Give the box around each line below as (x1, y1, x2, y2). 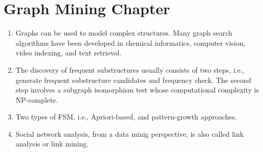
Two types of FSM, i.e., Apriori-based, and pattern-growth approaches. (15, 111, 237, 122)
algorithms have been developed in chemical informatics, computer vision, (15, 37, 246, 48)
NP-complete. (15, 94, 58, 105)
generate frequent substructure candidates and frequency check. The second (15, 74, 251, 85)
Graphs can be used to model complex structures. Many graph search (15, 27, 232, 38)
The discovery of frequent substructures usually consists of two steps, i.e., (15, 64, 245, 75)
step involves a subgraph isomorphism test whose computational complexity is (15, 84, 259, 95)
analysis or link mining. (15, 138, 89, 149)
